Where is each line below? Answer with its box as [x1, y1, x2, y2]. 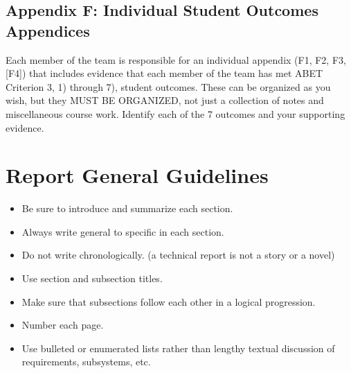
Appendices [6, 19, 90, 41]
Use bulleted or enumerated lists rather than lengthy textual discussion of [21, 340, 335, 355]
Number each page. [21, 318, 104, 332]
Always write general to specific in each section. [21, 224, 224, 238]
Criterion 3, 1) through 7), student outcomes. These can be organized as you [6, 79, 331, 94]
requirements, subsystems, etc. [21, 354, 151, 369]
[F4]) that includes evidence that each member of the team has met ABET [6, 66, 323, 80]
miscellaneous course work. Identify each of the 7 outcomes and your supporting [6, 106, 345, 121]
